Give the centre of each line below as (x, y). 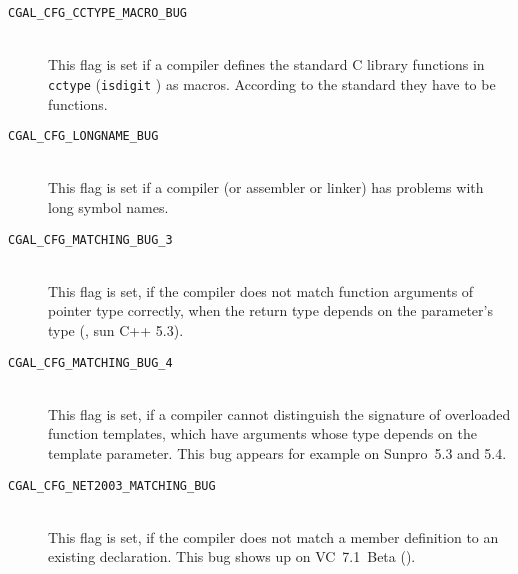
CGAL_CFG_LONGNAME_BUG (83, 136)
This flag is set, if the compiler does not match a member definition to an (273, 536)
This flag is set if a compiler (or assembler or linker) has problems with (266, 187)
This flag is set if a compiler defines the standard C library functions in (266, 64)
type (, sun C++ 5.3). (116, 329)
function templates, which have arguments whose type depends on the (262, 433)
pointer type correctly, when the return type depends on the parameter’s (270, 310)
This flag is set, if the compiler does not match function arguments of (261, 290)
